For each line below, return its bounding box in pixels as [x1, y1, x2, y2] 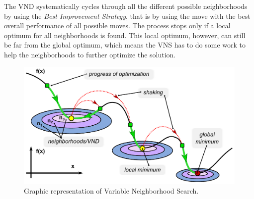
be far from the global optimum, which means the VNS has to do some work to [4, 40, 246, 50]
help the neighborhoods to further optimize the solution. [4, 49, 176, 59]
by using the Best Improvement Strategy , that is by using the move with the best [4, 10, 251, 21]
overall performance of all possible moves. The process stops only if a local [4, 20, 231, 31]
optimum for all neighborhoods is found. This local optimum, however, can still [4, 30, 246, 40]
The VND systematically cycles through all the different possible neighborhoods [4, 1, 248, 11]
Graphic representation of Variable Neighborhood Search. [24, 186, 199, 196]
